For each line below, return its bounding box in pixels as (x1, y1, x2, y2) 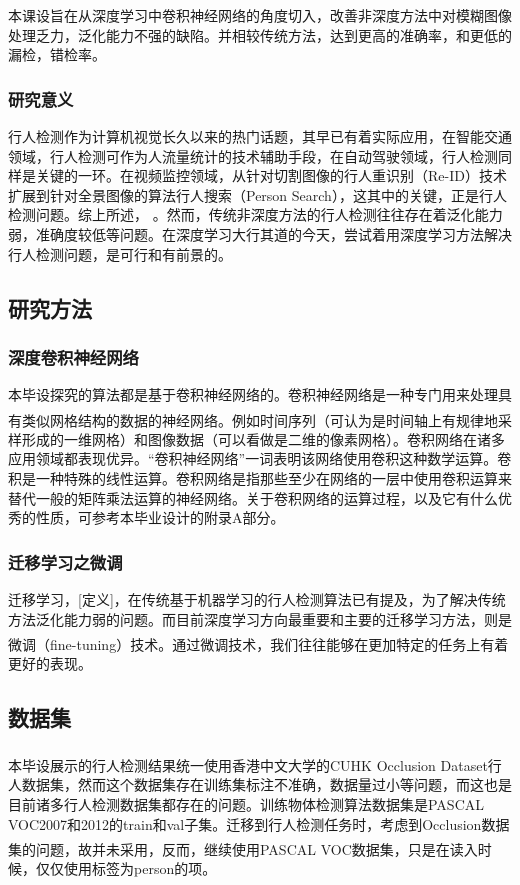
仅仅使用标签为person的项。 (35, 858, 217, 879)
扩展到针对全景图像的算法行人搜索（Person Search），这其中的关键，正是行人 (8, 184, 507, 205)
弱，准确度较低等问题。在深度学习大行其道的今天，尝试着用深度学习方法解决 (8, 223, 512, 244)
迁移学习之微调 (8, 549, 123, 574)
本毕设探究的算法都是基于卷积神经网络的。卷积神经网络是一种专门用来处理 (8, 384, 498, 405)
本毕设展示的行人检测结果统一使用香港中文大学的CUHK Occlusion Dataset (8, 754, 488, 775)
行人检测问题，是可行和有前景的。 (8, 243, 232, 264)
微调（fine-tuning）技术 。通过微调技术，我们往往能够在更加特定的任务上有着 (8, 633, 509, 654)
